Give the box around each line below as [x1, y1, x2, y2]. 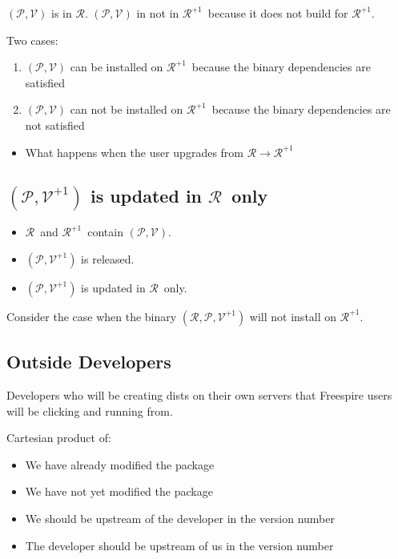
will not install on [249, 308, 337, 324]
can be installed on [70, 58, 163, 75]
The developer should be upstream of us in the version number [25, 537, 334, 553]
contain [87, 223, 123, 240]
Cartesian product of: [6, 429, 111, 446]
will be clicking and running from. [6, 402, 173, 419]
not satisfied [25, 116, 85, 133]
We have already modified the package [25, 456, 215, 473]
